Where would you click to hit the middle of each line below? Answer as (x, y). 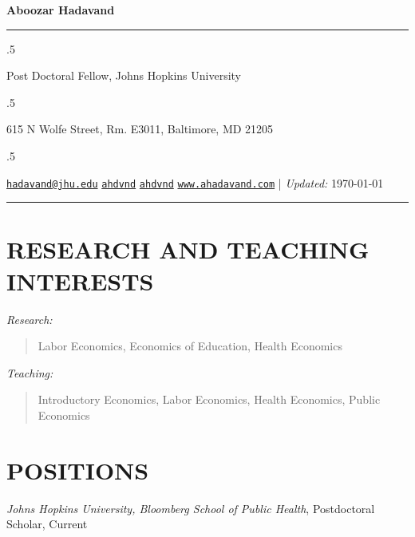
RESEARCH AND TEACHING (188, 249)
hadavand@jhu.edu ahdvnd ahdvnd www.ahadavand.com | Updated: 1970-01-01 (195, 182)
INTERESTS (80, 280)
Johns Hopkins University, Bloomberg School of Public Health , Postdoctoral (191, 508)
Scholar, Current (47, 524)
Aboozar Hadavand (61, 10)
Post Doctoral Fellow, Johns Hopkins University (124, 75)
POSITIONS (78, 470)
